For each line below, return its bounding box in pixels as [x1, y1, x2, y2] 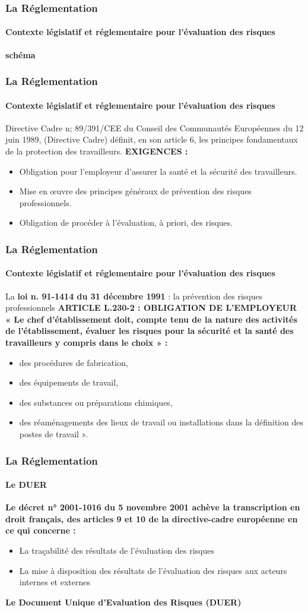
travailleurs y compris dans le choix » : [5, 336, 168, 349]
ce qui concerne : [5, 524, 76, 537]
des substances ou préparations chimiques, [19, 396, 173, 408]
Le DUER [5, 478, 47, 491]
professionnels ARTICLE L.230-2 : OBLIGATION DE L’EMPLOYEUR [5, 301, 297, 314]
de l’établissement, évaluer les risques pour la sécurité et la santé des [5, 324, 294, 337]
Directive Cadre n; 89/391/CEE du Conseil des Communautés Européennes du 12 [5, 121, 304, 134]
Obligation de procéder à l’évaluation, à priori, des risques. [19, 216, 233, 229]
